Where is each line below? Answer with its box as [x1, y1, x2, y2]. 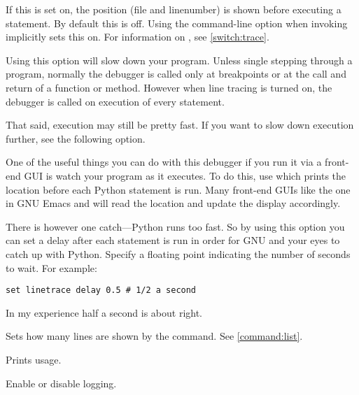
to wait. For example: [6, 260, 97, 275]
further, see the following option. [6, 131, 146, 145]
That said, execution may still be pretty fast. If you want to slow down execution [6, 117, 354, 132]
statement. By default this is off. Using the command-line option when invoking [6, 15, 348, 30]
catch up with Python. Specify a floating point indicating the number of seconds [6, 246, 351, 261]
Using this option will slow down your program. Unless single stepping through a [6, 52, 353, 67]
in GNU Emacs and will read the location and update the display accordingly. [6, 196, 341, 210]
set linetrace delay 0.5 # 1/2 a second [6, 285, 197, 296]
